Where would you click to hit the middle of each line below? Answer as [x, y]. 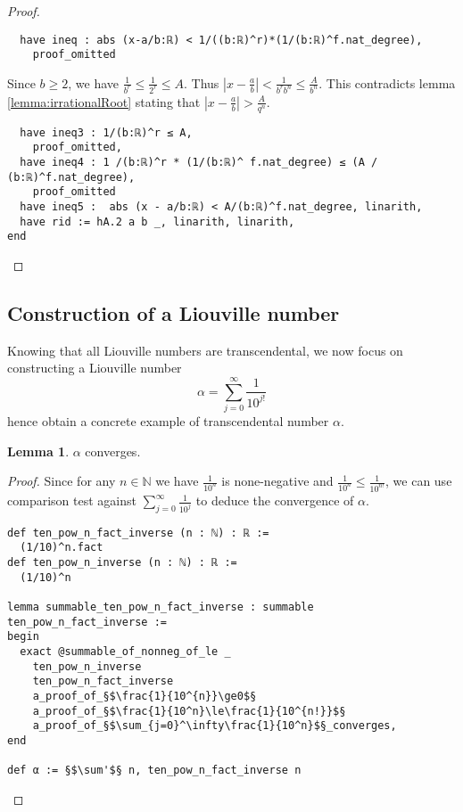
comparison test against [72, 500]
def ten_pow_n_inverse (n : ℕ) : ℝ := [122, 563]
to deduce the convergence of [275, 500]
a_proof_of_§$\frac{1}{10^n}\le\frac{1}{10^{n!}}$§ [189, 711]
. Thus [202, 82]
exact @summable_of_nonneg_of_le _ [125, 652]
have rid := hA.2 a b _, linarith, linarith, [157, 221]
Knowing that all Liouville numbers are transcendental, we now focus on [205, 350]
